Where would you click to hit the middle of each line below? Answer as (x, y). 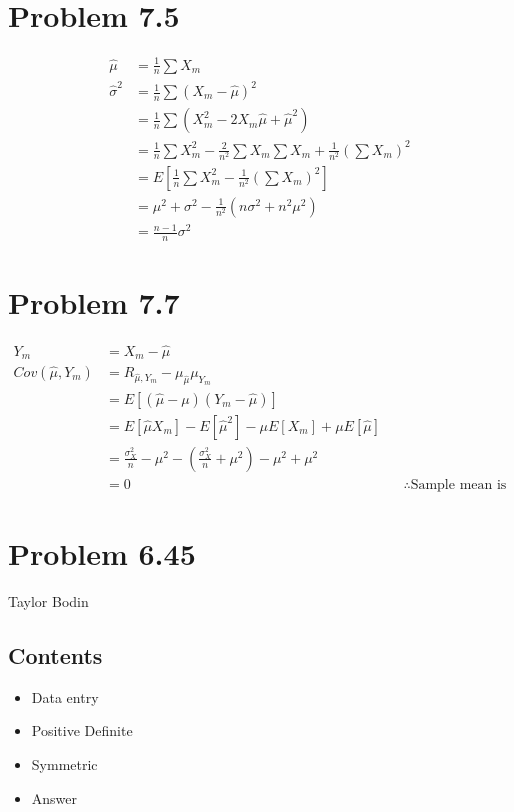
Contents (55, 655)
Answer (54, 797)
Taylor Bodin (48, 601)
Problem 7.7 (94, 302)
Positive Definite (82, 730)
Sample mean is (458, 484)
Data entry (65, 696)
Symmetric (64, 764)
